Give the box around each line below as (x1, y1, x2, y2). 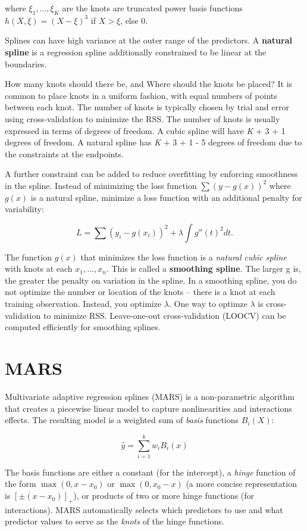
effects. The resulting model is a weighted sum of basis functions (5, 414, 239, 426)
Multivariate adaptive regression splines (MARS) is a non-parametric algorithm (5, 390, 295, 402)
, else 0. (120, 14, 148, 26)
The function (5, 250, 52, 263)
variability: (5, 203, 44, 215)
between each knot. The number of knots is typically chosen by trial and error (5, 101, 289, 113)
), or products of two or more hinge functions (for (73, 489, 255, 502)
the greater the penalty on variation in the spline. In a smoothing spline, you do (5, 274, 297, 286)
